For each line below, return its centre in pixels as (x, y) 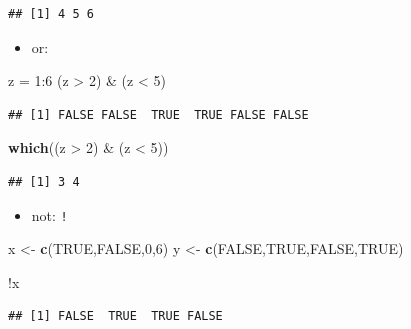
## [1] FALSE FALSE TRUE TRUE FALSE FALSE (158, 114)
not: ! (49, 214)
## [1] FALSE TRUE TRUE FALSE (115, 316)
